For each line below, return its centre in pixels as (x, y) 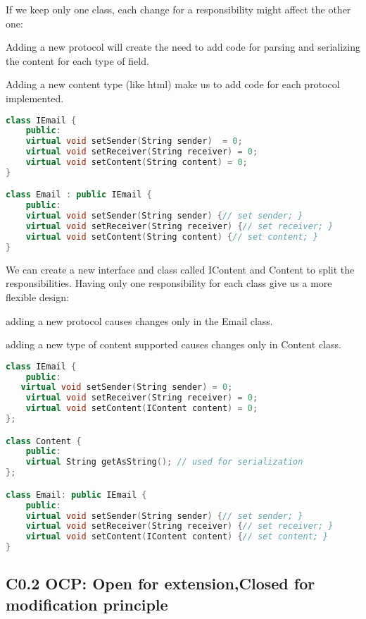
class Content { (44, 441)
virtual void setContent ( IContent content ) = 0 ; (142, 409)
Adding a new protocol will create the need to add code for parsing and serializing (183, 47)
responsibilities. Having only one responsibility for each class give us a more (169, 283)
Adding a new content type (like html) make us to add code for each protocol (173, 84)
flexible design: (37, 296)
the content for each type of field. (77, 60)
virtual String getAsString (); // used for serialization (164, 462)
